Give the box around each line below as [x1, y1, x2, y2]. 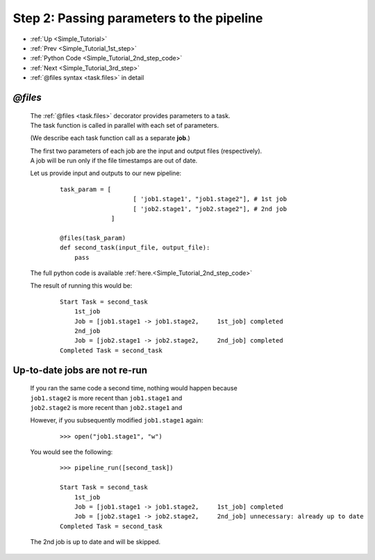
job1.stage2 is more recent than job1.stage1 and [30, 393, 183, 402]
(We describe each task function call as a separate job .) [30, 134, 190, 142]
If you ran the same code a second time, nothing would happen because [30, 384, 237, 393]
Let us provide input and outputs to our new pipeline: [30, 169, 182, 177]
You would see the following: [30, 448, 113, 456]
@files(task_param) [60, 233, 126, 242]
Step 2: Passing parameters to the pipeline [12, 10, 263, 26]
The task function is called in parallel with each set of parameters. [30, 121, 219, 129]
